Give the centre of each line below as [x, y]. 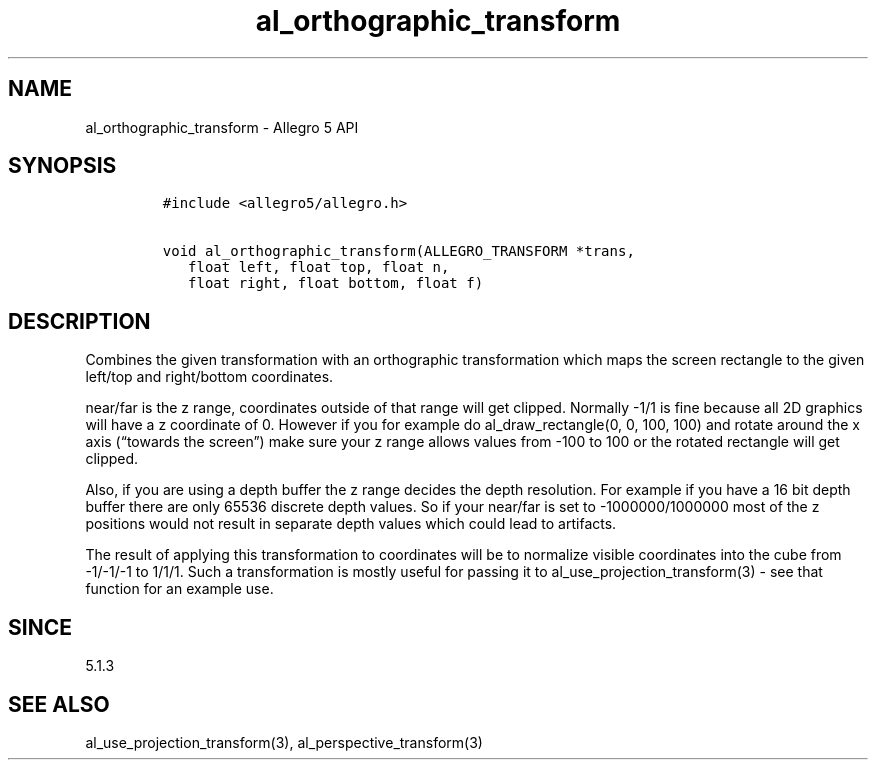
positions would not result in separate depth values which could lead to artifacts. [351, 524]
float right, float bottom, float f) [336, 283]
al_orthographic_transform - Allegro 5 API [222, 127]
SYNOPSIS [62, 166]
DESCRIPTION [79, 321]
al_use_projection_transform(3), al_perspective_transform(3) [284, 742]
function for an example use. [179, 589]
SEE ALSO [59, 704]
